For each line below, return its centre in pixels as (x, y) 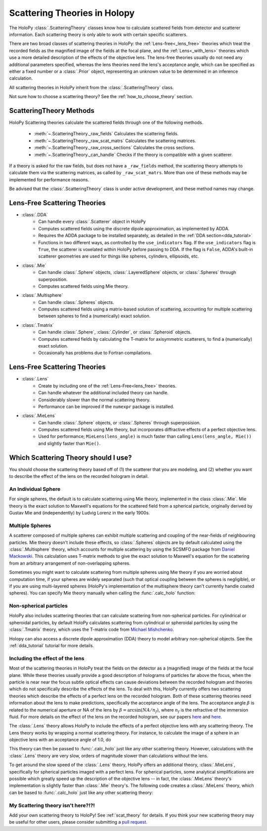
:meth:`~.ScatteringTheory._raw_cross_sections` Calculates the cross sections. (114, 148)
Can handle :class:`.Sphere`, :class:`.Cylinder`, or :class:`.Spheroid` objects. (115, 332)
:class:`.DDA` (35, 215)
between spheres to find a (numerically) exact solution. (94, 316)
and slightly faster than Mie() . (69, 443)
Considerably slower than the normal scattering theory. (94, 400)
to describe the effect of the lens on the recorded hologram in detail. (79, 476)
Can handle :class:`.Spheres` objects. (76, 302)
